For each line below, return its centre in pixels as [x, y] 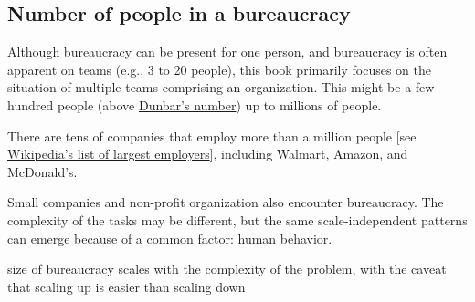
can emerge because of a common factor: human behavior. [170, 238]
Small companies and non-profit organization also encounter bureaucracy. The [226, 202]
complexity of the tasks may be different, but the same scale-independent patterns [237, 219]
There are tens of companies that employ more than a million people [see [212, 135]
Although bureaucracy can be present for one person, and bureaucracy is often [227, 52]
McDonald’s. [42, 171]
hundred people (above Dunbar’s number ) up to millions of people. [195, 104]
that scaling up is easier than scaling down [127, 286]
